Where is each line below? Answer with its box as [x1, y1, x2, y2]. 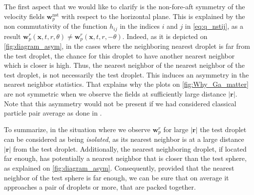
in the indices [120, 21, 160, 31]
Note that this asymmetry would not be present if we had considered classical [4, 98, 236, 108]
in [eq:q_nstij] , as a [185, 21, 243, 31]
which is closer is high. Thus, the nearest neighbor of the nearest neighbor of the [4, 60, 245, 70]
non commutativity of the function [4, 21, 107, 31]
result [4, 31, 21, 41]
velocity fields [4, 11, 44, 21]
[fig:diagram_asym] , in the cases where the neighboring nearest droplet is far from [4, 40, 250, 51]
